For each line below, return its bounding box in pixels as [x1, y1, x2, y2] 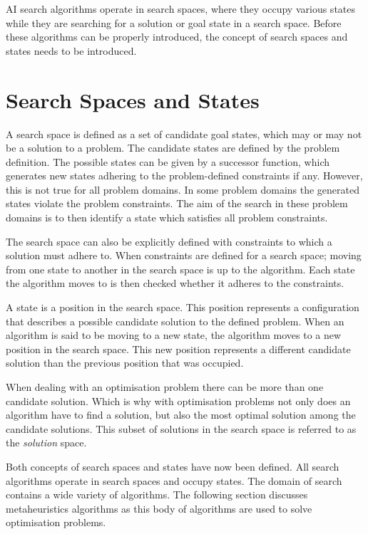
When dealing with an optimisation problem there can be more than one [6, 379, 324, 394]
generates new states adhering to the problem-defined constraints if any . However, [6, 168, 363, 183]
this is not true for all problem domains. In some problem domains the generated [6, 182, 360, 197]
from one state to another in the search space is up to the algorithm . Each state [6, 261, 355, 276]
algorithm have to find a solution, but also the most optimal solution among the [6, 407, 356, 422]
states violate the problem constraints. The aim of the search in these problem [6, 196, 348, 211]
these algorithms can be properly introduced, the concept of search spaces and [6, 29, 348, 44]
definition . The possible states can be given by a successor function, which [6, 154, 330, 169]
